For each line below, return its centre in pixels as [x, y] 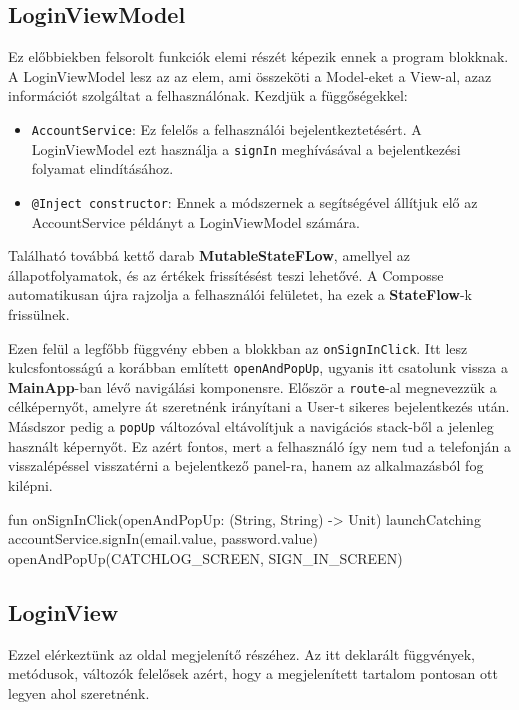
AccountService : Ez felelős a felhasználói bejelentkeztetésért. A [226, 128]
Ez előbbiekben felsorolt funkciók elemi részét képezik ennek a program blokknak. [258, 56]
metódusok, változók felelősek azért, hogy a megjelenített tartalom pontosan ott [253, 673]
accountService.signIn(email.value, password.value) [163, 538]
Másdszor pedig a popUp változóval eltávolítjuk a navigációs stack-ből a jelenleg [251, 426]
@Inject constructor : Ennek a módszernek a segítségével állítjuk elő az [254, 201]
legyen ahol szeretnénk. [79, 692]
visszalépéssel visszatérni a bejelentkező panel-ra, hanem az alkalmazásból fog [246, 465]
